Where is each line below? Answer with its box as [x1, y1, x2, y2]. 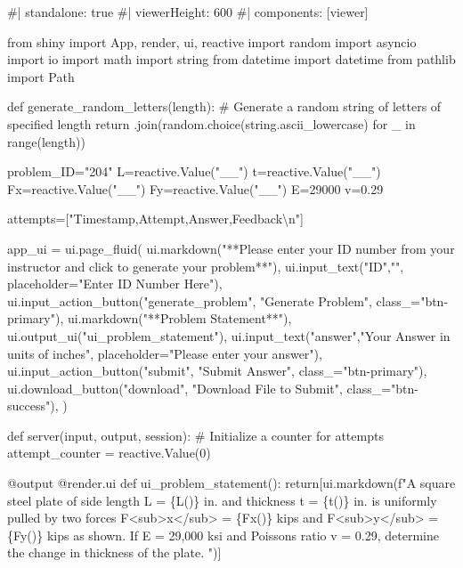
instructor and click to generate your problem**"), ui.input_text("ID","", [7, 256, 404, 275]
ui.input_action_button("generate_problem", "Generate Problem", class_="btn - [7, 291, 449, 310]
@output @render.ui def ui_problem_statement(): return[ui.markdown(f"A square [7, 474, 456, 492]
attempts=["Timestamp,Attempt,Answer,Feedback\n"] [7, 209, 304, 228]
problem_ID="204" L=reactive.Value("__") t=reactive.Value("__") [7, 162, 381, 181]
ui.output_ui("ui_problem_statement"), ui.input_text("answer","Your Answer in [7, 326, 451, 345]
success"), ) [7, 396, 68, 415]
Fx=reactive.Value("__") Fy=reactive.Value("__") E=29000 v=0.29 [7, 179, 384, 198]
